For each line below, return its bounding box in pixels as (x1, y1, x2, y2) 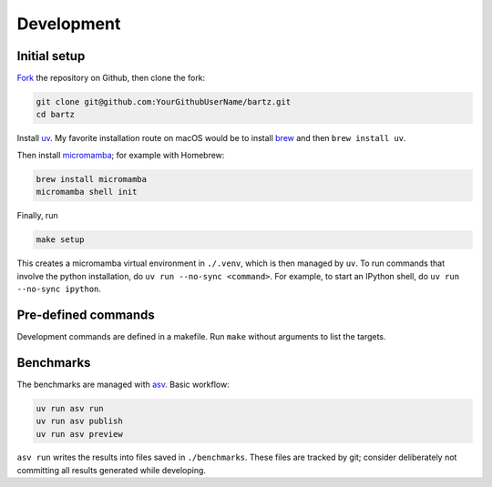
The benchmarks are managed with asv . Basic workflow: (16, 379, 230, 390)
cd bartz (36, 109, 76, 120)
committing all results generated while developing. (16, 464, 207, 475)
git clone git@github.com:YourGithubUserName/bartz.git (36, 96, 292, 107)
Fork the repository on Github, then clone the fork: (16, 73, 206, 84)
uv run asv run (36, 403, 104, 413)
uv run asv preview (36, 429, 123, 439)
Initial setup (16, 48, 86, 64)
